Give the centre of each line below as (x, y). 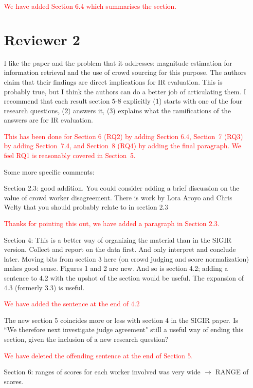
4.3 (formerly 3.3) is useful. (44, 287)
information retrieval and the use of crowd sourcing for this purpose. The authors (125, 72)
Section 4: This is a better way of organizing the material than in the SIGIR (118, 239)
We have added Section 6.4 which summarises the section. (90, 6)
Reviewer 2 (42, 39)
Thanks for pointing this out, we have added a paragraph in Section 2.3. (112, 223)
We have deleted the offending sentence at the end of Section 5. (99, 355)
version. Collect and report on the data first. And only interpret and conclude (120, 249)
